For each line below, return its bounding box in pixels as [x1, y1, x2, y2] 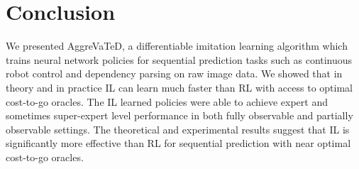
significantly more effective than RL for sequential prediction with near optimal [6, 136, 351, 151]
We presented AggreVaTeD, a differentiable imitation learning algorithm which [6, 38, 348, 53]
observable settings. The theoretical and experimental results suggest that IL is [6, 121, 350, 136]
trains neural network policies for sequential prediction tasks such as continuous [6, 52, 353, 67]
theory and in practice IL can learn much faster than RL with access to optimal [6, 80, 353, 94]
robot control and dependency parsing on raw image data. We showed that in [6, 66, 343, 81]
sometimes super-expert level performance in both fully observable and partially [6, 108, 353, 123]
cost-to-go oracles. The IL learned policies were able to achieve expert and [6, 94, 328, 109]
